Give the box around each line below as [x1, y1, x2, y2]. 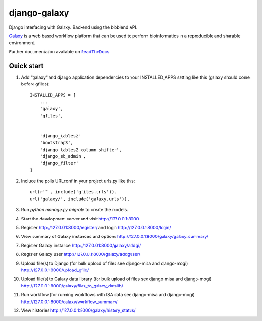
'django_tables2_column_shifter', [39, 147, 122, 152]
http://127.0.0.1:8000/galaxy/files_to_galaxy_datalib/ [21, 283, 124, 288]
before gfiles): [21, 81, 49, 87]
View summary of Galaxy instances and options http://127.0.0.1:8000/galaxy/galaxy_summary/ [21, 234, 209, 239]
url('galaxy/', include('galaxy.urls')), [30, 196, 130, 202]
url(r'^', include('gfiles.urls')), [30, 189, 117, 195]
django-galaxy [9, 7, 69, 18]
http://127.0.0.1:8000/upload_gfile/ [21, 267, 89, 273]
